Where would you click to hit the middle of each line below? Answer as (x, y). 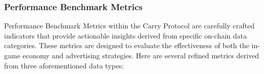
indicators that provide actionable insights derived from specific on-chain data (126, 35)
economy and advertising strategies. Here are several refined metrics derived (141, 55)
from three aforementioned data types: (64, 65)
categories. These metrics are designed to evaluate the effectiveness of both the (127, 45)
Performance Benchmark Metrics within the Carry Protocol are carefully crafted (129, 26)
